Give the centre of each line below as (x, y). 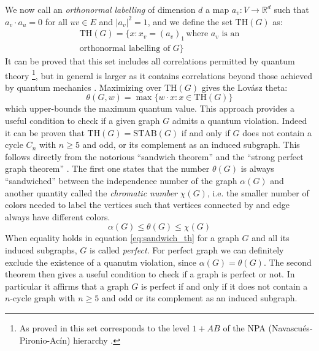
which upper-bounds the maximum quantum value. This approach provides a (150, 108)
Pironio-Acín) (45, 340)
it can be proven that (45, 132)
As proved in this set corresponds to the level (104, 327)
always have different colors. (58, 216)
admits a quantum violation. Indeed (240, 121)
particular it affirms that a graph (67, 286)
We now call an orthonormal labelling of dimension (100, 9)
